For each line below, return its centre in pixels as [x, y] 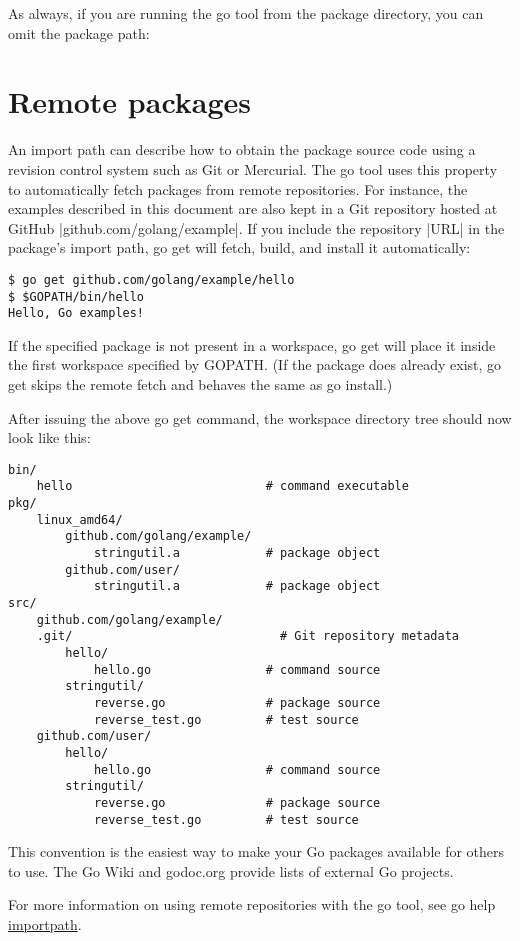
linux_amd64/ [79, 519]
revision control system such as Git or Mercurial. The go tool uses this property [253, 168]
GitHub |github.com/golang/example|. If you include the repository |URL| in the [256, 227]
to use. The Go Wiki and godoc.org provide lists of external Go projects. [231, 870]
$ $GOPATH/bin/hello [76, 296]
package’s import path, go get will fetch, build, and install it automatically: [239, 247]
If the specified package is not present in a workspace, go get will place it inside [252, 344]
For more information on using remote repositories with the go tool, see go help [252, 904]
